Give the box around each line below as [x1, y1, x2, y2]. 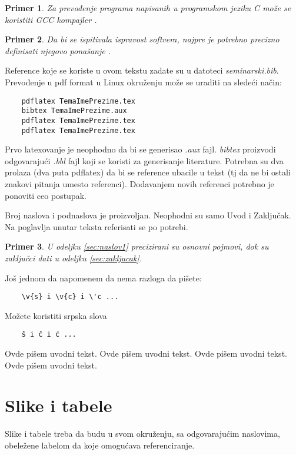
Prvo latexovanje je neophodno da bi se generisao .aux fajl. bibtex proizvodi [5, 143, 276, 155]
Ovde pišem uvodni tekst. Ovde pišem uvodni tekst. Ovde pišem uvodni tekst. [5, 347, 287, 360]
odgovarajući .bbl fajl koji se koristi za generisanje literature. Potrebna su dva [5, 154, 284, 167]
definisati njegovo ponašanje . [5, 44, 111, 57]
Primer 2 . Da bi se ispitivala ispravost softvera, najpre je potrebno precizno [5, 33, 280, 45]
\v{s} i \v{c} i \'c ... [21, 293, 119, 301]
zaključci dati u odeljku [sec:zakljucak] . [5, 251, 142, 264]
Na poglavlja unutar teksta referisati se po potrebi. [5, 220, 188, 233]
